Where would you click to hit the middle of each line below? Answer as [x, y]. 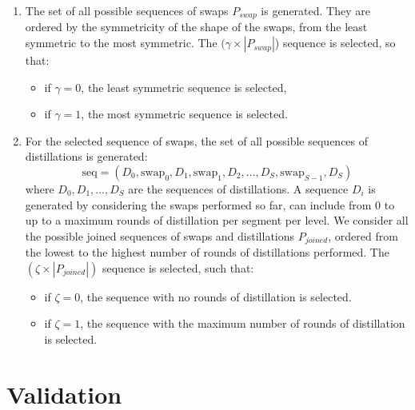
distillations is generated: [86, 156]
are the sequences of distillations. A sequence [238, 189]
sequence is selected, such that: [178, 267]
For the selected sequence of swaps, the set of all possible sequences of [197, 140]
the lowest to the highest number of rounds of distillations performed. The [207, 252]
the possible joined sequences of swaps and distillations [160, 235]
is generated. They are [315, 10]
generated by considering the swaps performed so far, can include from [198, 204]
